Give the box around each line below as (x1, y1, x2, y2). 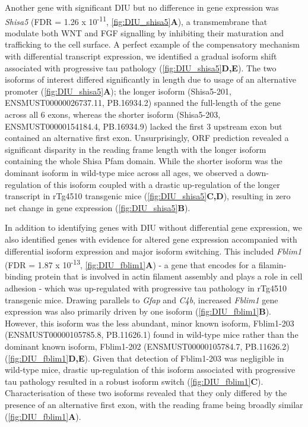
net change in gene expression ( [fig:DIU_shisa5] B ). (5, 201, 190, 213)
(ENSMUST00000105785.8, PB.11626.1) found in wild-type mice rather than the (5, 328, 299, 341)
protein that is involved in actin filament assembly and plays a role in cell (34, 270, 303, 282)
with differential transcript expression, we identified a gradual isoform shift (5, 50, 277, 62)
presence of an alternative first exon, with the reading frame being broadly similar (5, 398, 303, 410)
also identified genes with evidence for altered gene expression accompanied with (5, 233, 297, 245)
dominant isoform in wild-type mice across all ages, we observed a (5, 166, 245, 178)
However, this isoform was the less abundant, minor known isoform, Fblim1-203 (5, 316, 294, 329)
